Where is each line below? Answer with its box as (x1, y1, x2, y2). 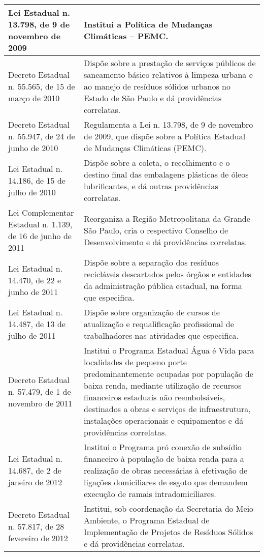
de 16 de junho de (8, 230, 72, 242)
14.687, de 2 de (8, 464, 61, 476)
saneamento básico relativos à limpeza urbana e (83, 69, 253, 80)
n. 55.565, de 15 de (8, 80, 75, 92)
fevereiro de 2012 (8, 532, 68, 544)
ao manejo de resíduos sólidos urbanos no (83, 80, 230, 92)
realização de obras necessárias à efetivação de (83, 464, 248, 476)
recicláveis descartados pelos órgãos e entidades (83, 268, 251, 280)
